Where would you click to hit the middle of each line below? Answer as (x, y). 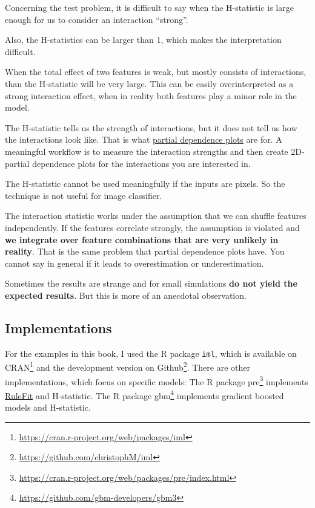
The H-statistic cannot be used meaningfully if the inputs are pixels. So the (145, 184)
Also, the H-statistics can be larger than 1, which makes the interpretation (143, 40)
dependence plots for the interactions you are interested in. (141, 163)
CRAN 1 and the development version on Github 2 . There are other (128, 366)
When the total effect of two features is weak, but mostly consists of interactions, (156, 72)
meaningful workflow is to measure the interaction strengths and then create (147, 151)
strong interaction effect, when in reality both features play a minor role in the (151, 95)
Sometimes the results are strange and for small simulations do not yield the (151, 283)
